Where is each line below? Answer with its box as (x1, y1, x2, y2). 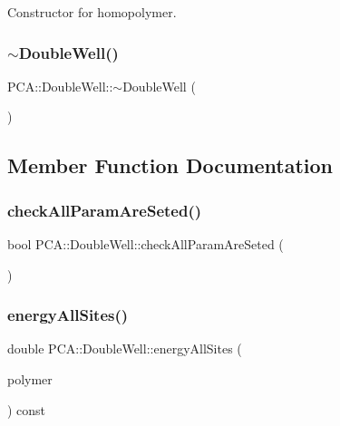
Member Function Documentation (7, 151, 334, 179)
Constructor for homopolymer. (7, 3, 177, 21)
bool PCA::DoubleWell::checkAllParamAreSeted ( (7, 235, 284, 253)
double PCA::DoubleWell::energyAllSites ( (7, 339, 242, 358)
